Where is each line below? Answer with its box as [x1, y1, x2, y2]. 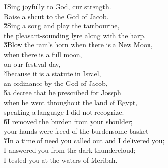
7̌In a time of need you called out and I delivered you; [4, 135, 165, 146]
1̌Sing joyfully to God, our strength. [4, 1, 111, 11]
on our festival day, [4, 59, 61, 69]
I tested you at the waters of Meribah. [4, 154, 118, 165]
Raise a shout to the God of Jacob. [4, 11, 109, 21]
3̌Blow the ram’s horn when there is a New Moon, [4, 40, 153, 50]
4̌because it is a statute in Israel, [4, 68, 101, 79]
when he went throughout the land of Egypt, [4, 97, 138, 107]
